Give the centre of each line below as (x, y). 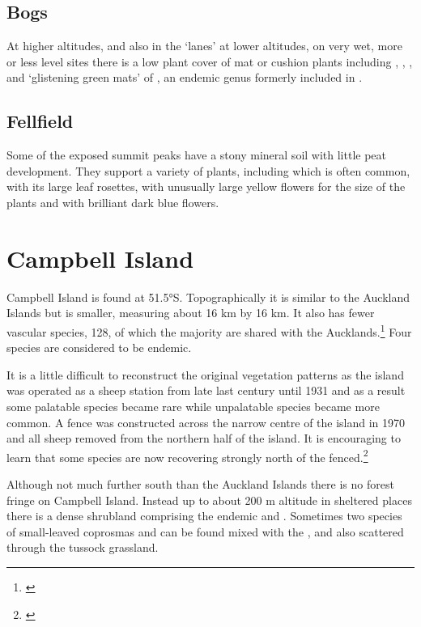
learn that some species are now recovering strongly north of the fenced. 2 (187, 455)
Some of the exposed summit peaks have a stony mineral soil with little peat (196, 155)
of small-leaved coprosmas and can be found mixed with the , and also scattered (205, 531)
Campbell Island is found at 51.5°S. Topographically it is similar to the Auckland (208, 297)
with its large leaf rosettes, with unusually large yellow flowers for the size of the (206, 186)
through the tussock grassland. (83, 547)
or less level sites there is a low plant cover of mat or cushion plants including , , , (210, 61)
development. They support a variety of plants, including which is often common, (208, 170)
